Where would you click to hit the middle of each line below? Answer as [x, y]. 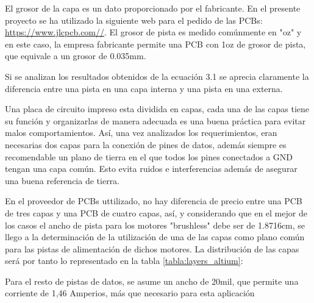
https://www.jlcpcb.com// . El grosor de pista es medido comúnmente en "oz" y [153, 32]
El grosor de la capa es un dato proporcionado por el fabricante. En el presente [153, 8]
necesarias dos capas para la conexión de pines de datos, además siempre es [146, 144]
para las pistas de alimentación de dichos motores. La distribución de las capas [152, 248]
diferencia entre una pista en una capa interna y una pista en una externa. [144, 88]
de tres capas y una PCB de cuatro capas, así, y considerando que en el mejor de [156, 212]
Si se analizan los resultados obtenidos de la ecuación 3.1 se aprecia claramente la [157, 76]
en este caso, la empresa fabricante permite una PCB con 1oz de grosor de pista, [155, 44]
